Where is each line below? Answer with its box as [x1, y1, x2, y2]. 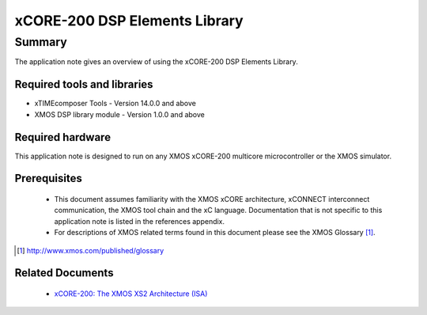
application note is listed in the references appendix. [54, 216, 225, 226]
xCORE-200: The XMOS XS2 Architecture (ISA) [54, 289, 208, 298]
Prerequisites [14, 172, 82, 185]
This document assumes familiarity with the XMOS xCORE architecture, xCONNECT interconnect [54, 195, 370, 203]
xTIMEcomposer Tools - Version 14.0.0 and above [34, 99, 197, 108]
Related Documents [14, 266, 114, 280]
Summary [14, 35, 67, 49]
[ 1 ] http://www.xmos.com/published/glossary [17, 245, 164, 255]
